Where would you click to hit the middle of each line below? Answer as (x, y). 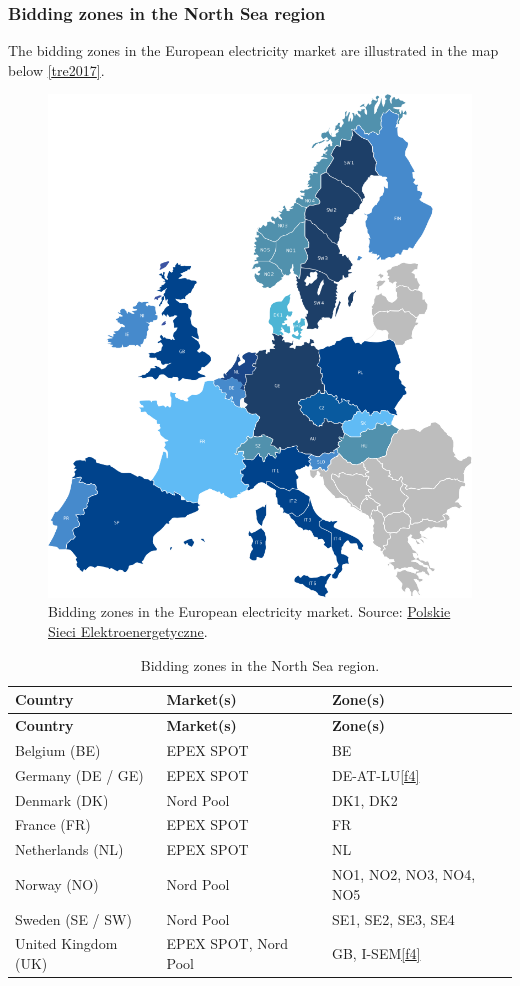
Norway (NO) (57, 883)
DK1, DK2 (364, 799)
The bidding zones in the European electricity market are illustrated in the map (253, 50)
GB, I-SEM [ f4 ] (376, 953)
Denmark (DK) (62, 799)
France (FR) (53, 824)
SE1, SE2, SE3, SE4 (393, 918)
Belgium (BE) (58, 749)
